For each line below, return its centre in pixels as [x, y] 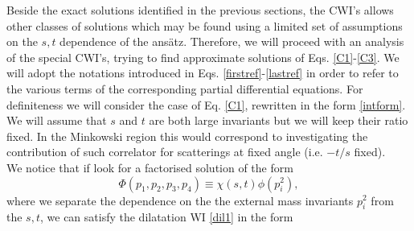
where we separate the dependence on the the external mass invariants [180, 200]
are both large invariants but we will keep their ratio [279, 120]
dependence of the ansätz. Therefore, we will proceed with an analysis [232, 41]
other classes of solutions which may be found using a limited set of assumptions [205, 25]
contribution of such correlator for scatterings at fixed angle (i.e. [165, 152]
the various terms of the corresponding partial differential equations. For [185, 88]
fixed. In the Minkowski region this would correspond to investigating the [187, 136]
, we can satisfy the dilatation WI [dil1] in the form [166, 217]
